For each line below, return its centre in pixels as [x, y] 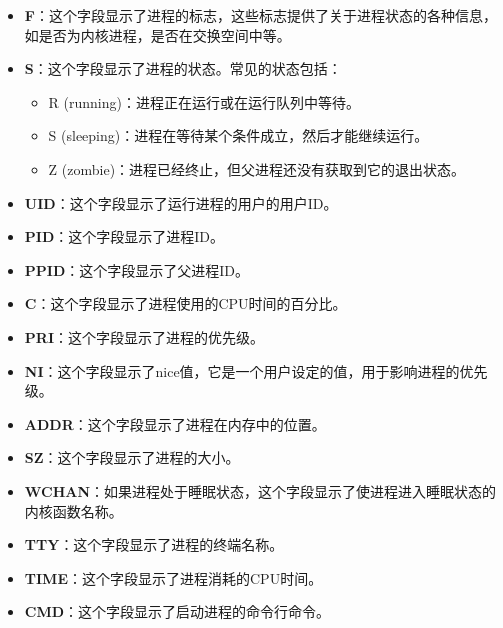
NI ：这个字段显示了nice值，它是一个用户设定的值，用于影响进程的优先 [256, 370]
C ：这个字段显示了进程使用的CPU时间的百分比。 [185, 303]
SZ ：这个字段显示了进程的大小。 [132, 457]
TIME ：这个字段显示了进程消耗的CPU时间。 [173, 577]
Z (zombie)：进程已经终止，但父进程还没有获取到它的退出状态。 [257, 168]
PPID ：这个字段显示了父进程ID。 [137, 269]
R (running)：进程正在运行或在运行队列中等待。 [204, 101]
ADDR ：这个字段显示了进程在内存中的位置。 [175, 423]
